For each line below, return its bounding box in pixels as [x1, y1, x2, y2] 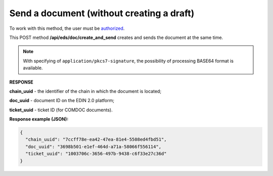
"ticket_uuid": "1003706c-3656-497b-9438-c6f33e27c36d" [25, 151, 167, 157]
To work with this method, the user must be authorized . [9, 25, 125, 31]
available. [23, 65, 43, 71]
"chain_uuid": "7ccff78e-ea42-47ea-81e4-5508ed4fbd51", [25, 137, 167, 143]
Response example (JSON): [9, 116, 69, 122]
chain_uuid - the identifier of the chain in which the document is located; [9, 88, 162, 94]
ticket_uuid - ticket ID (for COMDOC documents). [9, 107, 113, 113]
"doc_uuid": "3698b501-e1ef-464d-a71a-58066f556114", [25, 144, 162, 149]
